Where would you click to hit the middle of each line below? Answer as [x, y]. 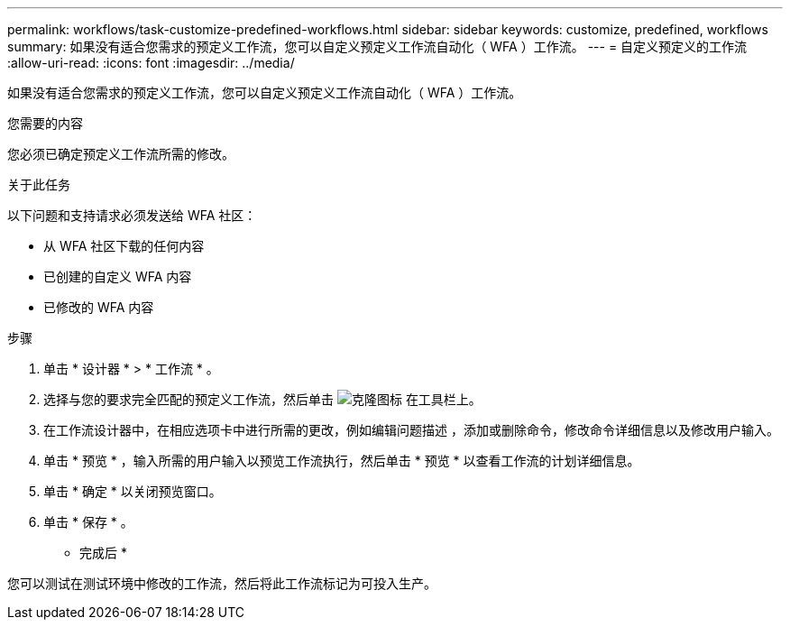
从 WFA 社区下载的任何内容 [124, 246]
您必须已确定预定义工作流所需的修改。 [121, 154]
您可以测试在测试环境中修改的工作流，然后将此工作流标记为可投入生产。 [222, 583]
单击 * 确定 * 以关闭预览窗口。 [133, 491]
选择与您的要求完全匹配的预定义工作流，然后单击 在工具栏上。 [262, 399]
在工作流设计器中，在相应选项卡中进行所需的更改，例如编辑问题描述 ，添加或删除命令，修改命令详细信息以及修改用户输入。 [411, 430]
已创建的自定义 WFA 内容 [118, 277]
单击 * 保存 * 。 [88, 522]
